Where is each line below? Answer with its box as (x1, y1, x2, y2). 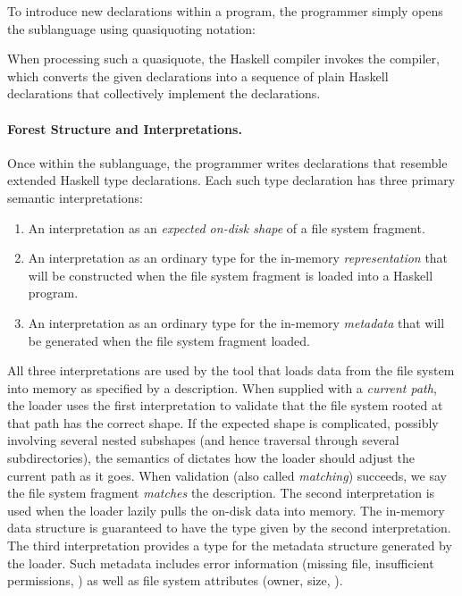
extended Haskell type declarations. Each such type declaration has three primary (7, 171, 456, 189)
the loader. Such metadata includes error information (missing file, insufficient (7, 553, 434, 572)
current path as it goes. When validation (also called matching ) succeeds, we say (7, 466, 447, 484)
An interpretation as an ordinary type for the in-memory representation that (28, 248, 449, 267)
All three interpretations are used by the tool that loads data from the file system (7, 361, 455, 380)
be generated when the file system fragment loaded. (28, 331, 311, 349)
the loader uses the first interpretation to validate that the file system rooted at (7, 396, 443, 415)
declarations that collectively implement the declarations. (7, 84, 321, 103)
